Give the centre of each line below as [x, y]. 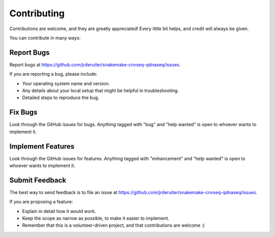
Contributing [37, 13]
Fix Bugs [23, 112]
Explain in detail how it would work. [59, 211]
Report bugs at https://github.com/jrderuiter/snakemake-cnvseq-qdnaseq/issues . [95, 64]
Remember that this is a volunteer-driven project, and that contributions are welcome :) [113, 225]
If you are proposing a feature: [41, 202]
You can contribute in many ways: [45, 38]
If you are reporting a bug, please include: [53, 74]
